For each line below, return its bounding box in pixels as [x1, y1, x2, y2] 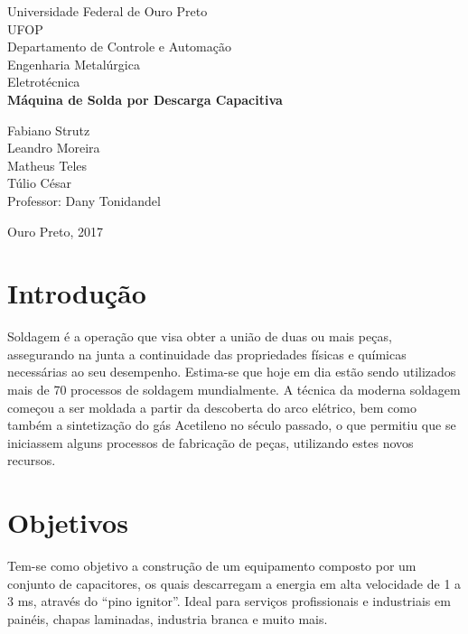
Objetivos [7, 504, 128, 541]
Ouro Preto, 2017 [7, 221, 104, 240]
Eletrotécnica [7, 72, 80, 91]
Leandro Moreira [7, 138, 100, 157]
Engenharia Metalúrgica [7, 54, 140, 73]
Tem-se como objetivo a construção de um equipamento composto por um [7, 556, 417, 575]
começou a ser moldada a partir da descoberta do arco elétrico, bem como [7, 397, 417, 416]
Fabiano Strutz [7, 120, 90, 139]
